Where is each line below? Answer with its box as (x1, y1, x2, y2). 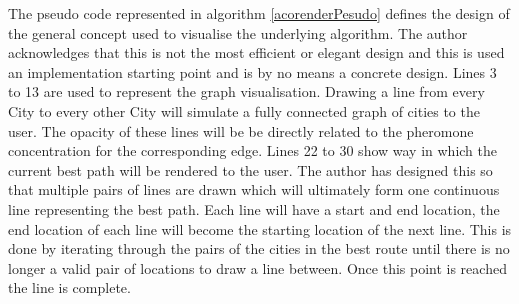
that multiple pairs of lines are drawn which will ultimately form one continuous (8, 179, 500, 200)
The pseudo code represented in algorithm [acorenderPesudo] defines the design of (8, 3, 510, 23)
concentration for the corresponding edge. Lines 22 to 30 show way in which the (8, 140, 498, 161)
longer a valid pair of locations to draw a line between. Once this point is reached (8, 257, 507, 278)
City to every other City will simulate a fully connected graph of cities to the (8, 100, 480, 121)
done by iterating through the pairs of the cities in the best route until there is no (8, 238, 510, 259)
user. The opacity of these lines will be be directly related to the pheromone (8, 120, 474, 141)
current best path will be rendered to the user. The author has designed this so (8, 159, 493, 180)
